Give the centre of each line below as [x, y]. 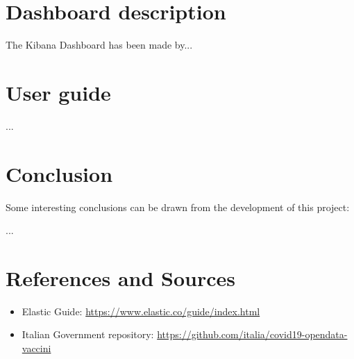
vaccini [36, 348]
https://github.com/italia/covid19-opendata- [252, 334]
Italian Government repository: [88, 334]
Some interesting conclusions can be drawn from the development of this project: [178, 207]
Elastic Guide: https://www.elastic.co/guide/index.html [141, 311]
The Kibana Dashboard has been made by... [99, 45]
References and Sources [121, 277]
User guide [58, 92]
